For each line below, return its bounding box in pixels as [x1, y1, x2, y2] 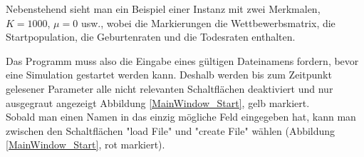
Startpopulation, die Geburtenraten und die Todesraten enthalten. [6, 29, 296, 44]
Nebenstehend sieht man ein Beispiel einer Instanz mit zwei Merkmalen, [6, 1, 321, 16]
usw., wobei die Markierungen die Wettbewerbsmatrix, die [80, 15, 336, 30]
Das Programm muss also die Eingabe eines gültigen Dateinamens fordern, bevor [6, 53, 359, 68]
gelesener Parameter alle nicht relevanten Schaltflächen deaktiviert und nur [6, 81, 333, 96]
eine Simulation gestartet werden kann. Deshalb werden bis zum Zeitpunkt [6, 67, 332, 82]
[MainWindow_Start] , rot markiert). [6, 137, 165, 152]
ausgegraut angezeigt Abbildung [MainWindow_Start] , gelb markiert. [6, 95, 310, 110]
